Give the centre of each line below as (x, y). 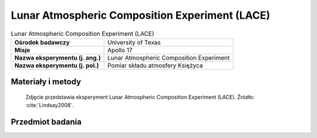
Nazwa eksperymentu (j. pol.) (57, 65)
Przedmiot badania (46, 122)
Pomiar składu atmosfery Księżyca (155, 65)
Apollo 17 (120, 50)
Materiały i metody (46, 82)
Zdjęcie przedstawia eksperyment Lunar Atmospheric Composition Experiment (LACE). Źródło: (140, 97)
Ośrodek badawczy (42, 42)
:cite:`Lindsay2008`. (50, 105)
